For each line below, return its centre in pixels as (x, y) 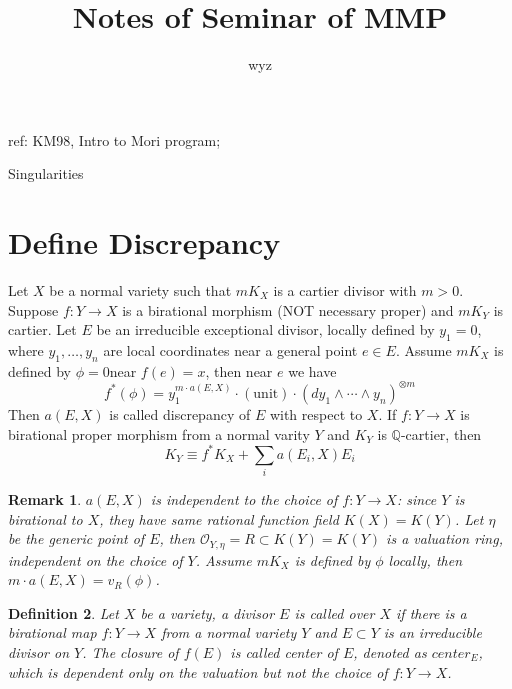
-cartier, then (441, 433)
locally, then (425, 559)
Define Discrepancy (144, 242)
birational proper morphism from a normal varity (159, 433)
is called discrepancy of (180, 413)
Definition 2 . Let (63, 612)
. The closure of (130, 651)
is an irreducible (432, 632)
